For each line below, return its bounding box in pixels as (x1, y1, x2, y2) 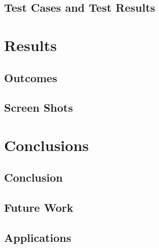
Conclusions (4, 134, 89, 155)
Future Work (4, 200, 74, 215)
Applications (4, 230, 72, 245)
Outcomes (4, 69, 57, 85)
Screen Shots (4, 100, 73, 115)
